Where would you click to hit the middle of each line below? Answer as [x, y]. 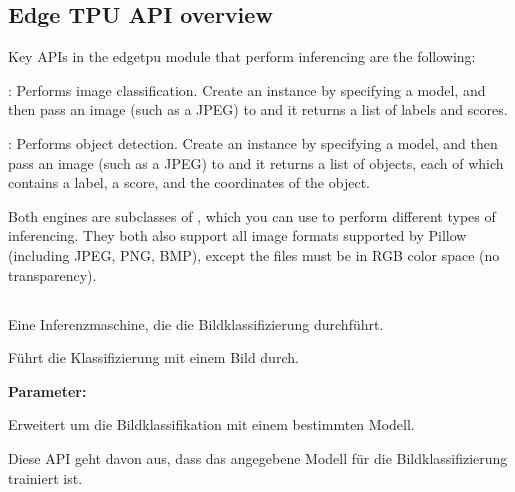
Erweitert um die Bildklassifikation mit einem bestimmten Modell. [211, 424]
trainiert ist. [45, 477]
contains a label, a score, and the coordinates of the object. [189, 182]
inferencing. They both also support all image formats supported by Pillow [237, 235]
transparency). [52, 274]
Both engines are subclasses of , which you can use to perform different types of [252, 215]
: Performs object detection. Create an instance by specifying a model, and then [253, 142]
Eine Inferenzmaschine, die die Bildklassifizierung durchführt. [196, 323]
